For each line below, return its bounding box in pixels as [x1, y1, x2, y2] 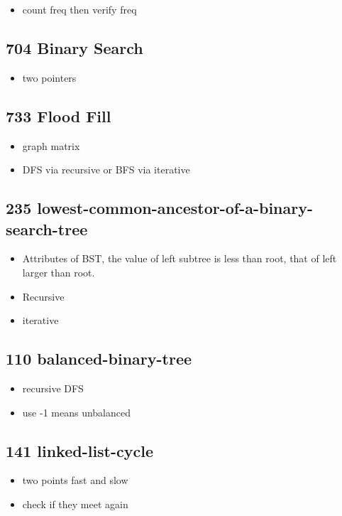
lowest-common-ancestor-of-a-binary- [37, 197, 313, 219]
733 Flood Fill [6, 104, 111, 127]
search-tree [6, 217, 88, 240]
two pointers [22, 70, 77, 85]
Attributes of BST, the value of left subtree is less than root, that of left [22, 251, 337, 266]
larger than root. [22, 264, 95, 279]
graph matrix [22, 138, 80, 153]
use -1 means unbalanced [22, 404, 131, 419]
